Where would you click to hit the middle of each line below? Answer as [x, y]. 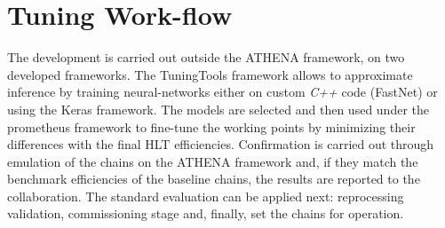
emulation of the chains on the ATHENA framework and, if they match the [213, 161]
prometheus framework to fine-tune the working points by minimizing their [211, 126]
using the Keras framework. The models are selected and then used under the [218, 109]
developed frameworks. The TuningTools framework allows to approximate [210, 74]
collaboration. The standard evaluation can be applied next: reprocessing [206, 196]
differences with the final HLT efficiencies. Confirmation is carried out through [221, 144]
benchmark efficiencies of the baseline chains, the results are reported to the [214, 179]
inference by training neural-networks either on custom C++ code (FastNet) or [222, 92]
